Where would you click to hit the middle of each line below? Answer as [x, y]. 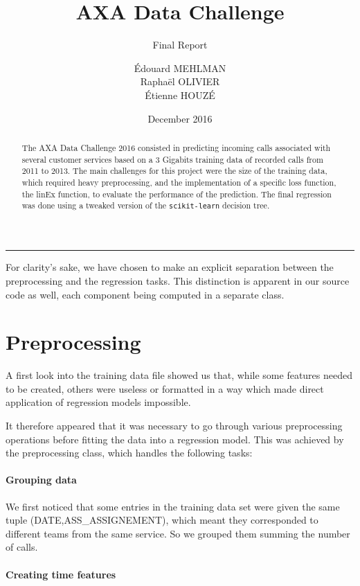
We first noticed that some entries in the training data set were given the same [173, 506]
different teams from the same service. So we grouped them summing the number [178, 533]
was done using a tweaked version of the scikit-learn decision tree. [146, 205]
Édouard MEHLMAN [180, 68]
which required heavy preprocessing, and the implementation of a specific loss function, [179, 182]
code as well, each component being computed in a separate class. [145, 294]
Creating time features [61, 574]
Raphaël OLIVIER [180, 81]
